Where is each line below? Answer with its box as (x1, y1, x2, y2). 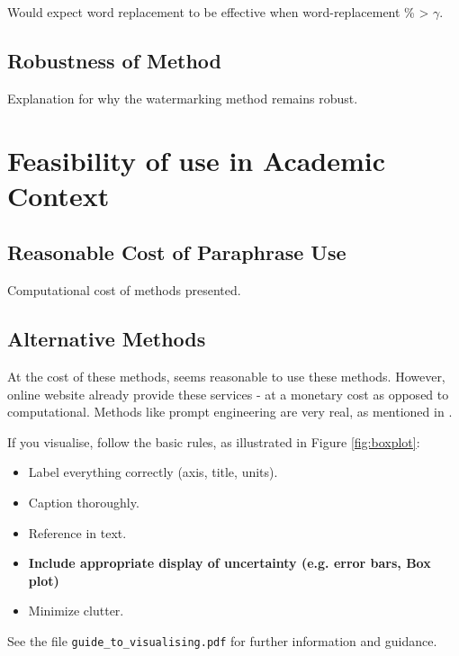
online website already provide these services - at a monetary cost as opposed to (7, 384, 449, 403)
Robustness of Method (7, 46, 222, 74)
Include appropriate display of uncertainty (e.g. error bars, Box (28, 553, 431, 572)
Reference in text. (28, 523, 127, 542)
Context (7, 176, 110, 213)
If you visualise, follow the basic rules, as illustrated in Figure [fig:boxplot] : (7, 432, 420, 451)
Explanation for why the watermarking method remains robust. (7, 88, 358, 107)
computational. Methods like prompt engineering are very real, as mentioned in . (7, 402, 453, 421)
